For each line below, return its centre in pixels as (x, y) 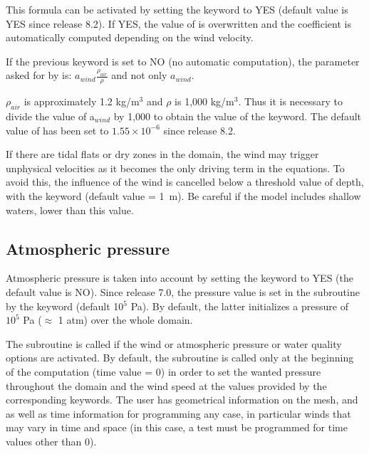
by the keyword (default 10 (65, 306)
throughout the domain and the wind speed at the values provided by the (166, 385)
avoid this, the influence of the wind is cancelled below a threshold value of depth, (185, 182)
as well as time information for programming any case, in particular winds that (178, 413)
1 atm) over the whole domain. (125, 320)
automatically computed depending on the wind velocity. (130, 37)
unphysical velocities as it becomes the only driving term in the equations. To (175, 168)
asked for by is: (39, 75)
